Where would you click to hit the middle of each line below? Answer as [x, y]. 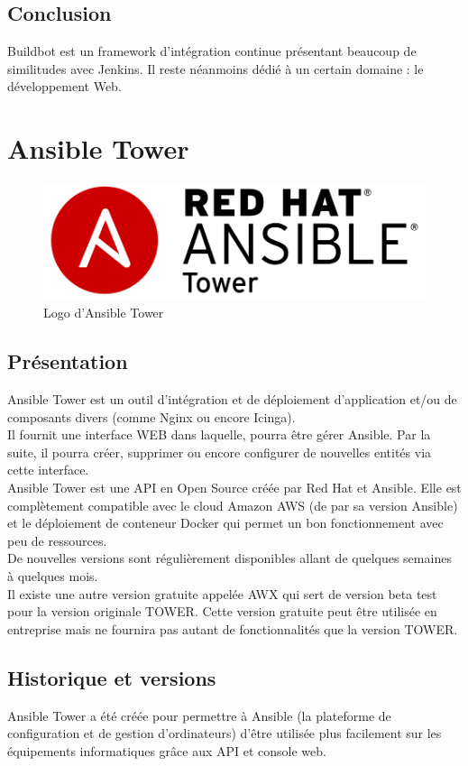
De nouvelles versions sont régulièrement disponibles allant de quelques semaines [229, 558]
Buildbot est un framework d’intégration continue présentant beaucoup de [212, 51]
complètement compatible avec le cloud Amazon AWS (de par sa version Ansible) [233, 505]
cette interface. [48, 470]
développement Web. [64, 86]
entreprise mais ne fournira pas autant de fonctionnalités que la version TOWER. [233, 628]
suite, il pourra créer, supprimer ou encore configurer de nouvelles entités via [220, 452]
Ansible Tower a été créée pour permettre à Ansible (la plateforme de [199, 715]
